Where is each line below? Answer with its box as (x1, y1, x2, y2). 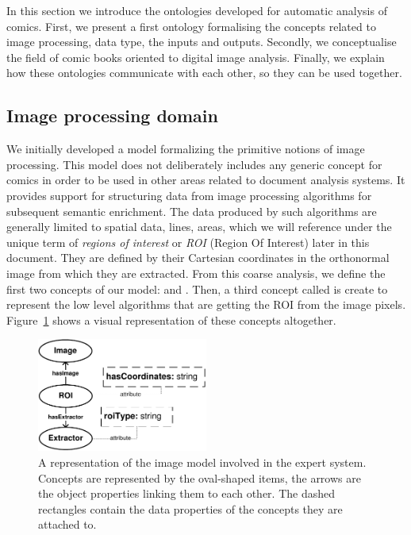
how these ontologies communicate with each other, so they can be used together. (6, 64, 402, 81)
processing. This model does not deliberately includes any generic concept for (6, 156, 382, 172)
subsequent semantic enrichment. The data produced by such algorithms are (6, 202, 377, 219)
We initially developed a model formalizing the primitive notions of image (6, 140, 365, 157)
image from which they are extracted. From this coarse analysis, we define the (6, 264, 386, 281)
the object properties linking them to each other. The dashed (38, 485, 335, 502)
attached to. (38, 516, 97, 533)
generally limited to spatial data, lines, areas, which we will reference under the (6, 218, 392, 235)
